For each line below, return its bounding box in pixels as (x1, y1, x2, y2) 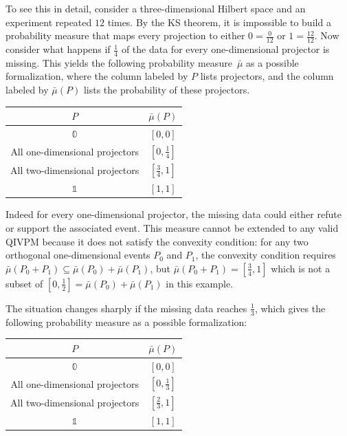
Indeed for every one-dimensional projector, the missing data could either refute (5, 207, 342, 221)
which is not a (271, 261, 331, 275)
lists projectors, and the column (200, 69, 334, 83)
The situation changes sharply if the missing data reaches (5, 301, 247, 315)
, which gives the (254, 301, 326, 315)
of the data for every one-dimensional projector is (121, 42, 330, 56)
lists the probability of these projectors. (83, 83, 250, 97)
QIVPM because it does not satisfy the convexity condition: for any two (5, 234, 309, 248)
